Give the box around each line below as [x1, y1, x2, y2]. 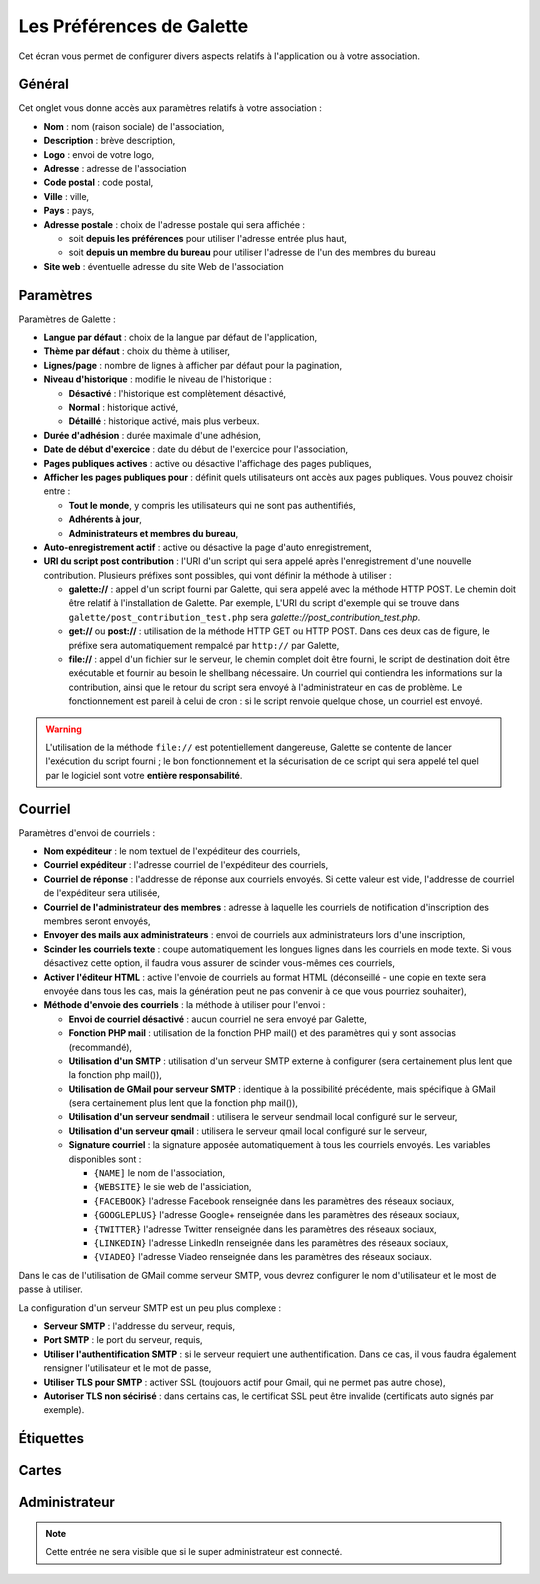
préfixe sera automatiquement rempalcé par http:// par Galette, [68, 639, 340, 651]
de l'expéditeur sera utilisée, [43, 887, 160, 899]
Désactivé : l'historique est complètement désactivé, [68, 387, 287, 399]
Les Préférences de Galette [18, 15, 249, 37]
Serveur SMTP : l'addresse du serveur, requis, [43, 1320, 235, 1332]
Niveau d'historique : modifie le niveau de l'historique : [43, 373, 272, 385]
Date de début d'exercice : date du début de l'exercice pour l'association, [43, 443, 349, 455]
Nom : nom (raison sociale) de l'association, [43, 120, 225, 132]
